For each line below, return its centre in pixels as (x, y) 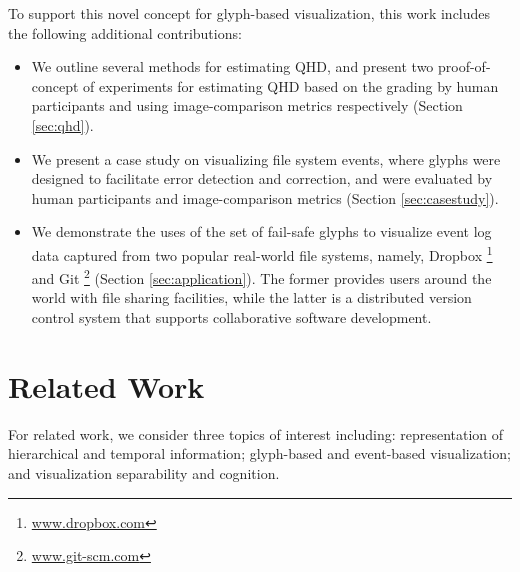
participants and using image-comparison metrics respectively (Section (247, 105)
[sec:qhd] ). (62, 124)
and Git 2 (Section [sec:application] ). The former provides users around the (261, 276)
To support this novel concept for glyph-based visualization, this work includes (249, 13)
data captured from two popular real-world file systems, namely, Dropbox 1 (262, 253)
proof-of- (464, 66)
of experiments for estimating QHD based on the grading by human (291, 85)
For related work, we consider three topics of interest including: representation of (256, 433)
